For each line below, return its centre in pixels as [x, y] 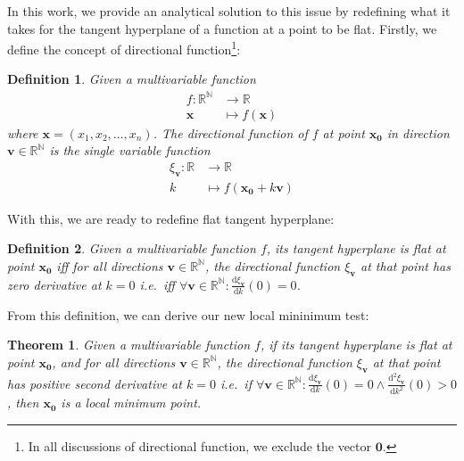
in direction [418, 132]
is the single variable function [130, 150]
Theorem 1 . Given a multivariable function [129, 345]
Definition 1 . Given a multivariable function [132, 79]
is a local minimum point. [131, 403]
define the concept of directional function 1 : [124, 48]
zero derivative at [54, 284]
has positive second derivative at [95, 383]
